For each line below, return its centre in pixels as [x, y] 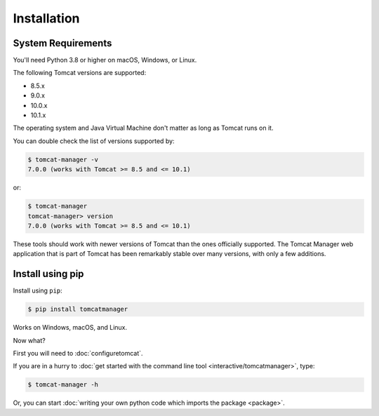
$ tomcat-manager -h [63, 385]
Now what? [29, 340]
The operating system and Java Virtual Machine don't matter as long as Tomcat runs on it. [143, 128]
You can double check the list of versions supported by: [94, 141]
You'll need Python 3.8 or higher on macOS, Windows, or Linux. [105, 60]
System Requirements [62, 43]
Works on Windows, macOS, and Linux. [70, 328]
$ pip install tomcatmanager [78, 309]
